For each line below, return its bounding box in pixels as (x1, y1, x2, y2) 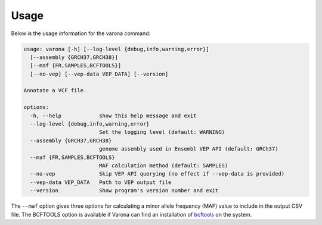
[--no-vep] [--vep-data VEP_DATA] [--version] (30, 70, 169, 77)
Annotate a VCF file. (23, 87, 87, 94)
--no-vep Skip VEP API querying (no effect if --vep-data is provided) (30, 170, 285, 177)
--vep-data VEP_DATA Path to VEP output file (30, 179, 172, 186)
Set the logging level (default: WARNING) (98, 129, 225, 136)
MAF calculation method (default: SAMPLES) (98, 162, 228, 169)
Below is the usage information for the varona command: (11, 30, 151, 37)
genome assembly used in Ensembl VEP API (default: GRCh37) (98, 146, 278, 152)
